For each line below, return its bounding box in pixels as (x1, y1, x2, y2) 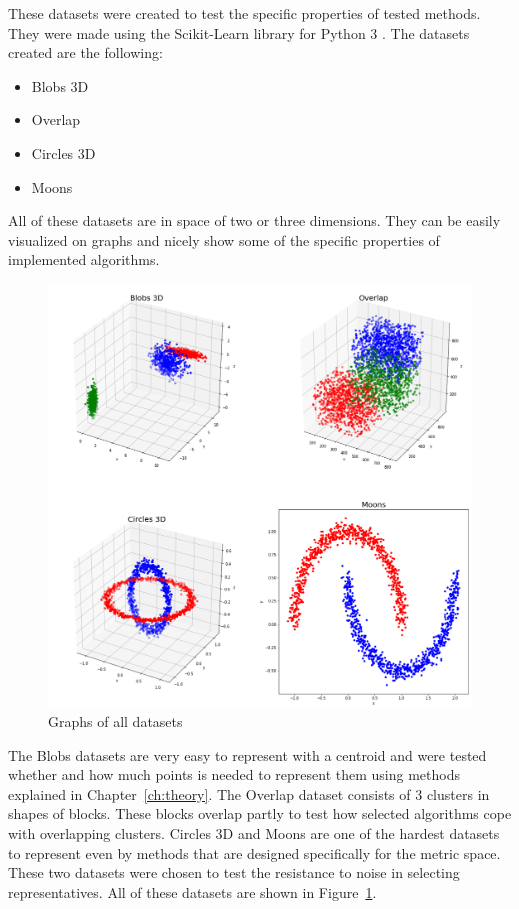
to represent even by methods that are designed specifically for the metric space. (8, 842, 501, 863)
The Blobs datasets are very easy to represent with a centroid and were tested (8, 744, 487, 765)
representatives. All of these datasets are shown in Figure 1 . (8, 881, 377, 902)
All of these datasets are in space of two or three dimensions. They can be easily (8, 210, 501, 231)
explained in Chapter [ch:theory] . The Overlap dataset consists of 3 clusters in (8, 783, 490, 804)
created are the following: (8, 42, 163, 63)
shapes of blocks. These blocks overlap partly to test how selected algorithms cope (8, 803, 512, 824)
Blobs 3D (31, 75, 89, 96)
